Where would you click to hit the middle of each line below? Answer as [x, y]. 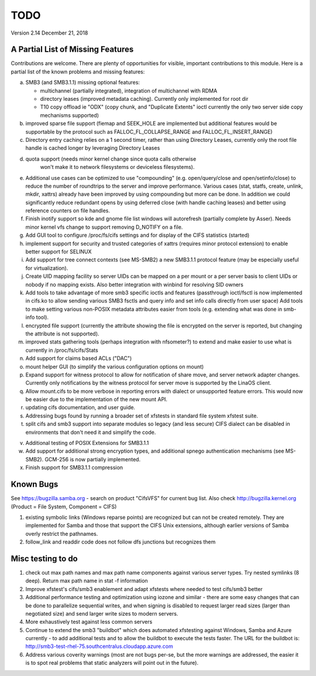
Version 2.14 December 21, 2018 [49, 33]
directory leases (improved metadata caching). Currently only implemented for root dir [144, 99]
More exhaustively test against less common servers [89, 622]
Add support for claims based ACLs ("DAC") [79, 358]
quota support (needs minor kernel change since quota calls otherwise [111, 159]
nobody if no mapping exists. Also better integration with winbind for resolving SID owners [135, 284]
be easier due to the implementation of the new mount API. [97, 399]
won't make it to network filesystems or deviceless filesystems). [117, 167]
